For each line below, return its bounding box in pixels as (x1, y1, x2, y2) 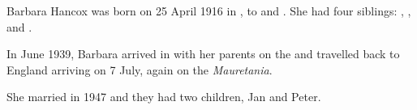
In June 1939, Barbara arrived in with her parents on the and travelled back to (6, 45, 400, 62)
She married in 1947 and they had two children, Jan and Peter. (6, 88, 321, 105)
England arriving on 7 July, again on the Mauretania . (6, 61, 273, 78)
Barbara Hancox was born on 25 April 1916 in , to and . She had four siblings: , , (6, 2, 411, 19)
